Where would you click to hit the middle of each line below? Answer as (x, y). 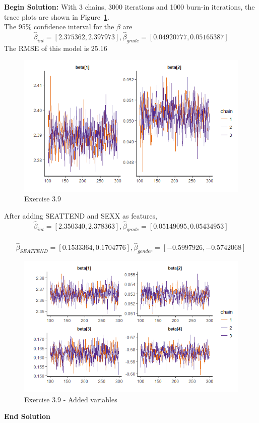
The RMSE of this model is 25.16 (56, 48)
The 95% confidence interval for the (59, 27)
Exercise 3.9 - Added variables (71, 399)
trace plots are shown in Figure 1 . (57, 16)
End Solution (27, 416)
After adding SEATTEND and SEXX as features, (81, 215)
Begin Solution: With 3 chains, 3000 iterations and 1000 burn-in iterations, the (129, 7)
